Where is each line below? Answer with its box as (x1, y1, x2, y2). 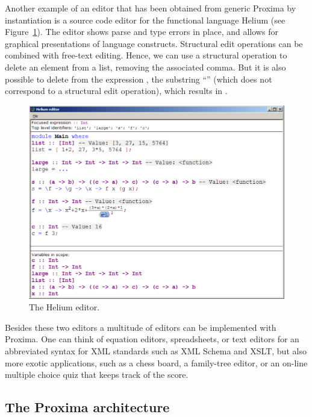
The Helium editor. (29, 301, 100, 313)
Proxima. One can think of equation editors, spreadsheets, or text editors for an (5, 333, 299, 345)
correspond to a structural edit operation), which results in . (5, 84, 228, 97)
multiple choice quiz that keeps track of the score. (5, 368, 189, 381)
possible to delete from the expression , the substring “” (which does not (5, 72, 272, 85)
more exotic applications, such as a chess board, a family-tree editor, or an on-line (5, 356, 308, 369)
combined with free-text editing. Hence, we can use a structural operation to (5, 49, 287, 61)
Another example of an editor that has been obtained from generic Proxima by (5, 2, 296, 14)
